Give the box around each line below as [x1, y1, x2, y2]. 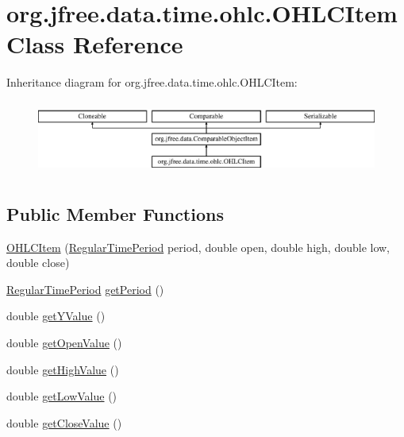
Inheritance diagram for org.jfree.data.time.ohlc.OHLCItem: [6, 74, 298, 91]
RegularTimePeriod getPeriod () [6, 280, 164, 297]
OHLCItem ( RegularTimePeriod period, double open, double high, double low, [6, 238, 391, 255]
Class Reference [6, 28, 183, 60]
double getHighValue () [6, 361, 119, 377]
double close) [6, 254, 70, 271]
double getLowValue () [6, 388, 117, 404]
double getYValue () [6, 307, 106, 324]
